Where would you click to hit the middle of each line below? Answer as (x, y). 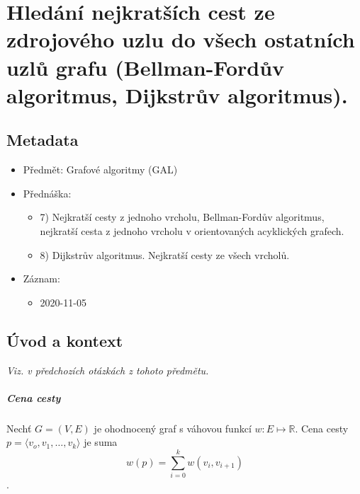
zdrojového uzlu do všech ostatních (181, 39)
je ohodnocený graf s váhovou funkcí (173, 428)
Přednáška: (47, 193)
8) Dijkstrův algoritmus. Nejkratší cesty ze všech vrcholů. (165, 254)
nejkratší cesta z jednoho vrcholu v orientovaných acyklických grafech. (192, 230)
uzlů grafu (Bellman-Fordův (146, 67)
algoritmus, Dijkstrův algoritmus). (177, 94)
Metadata (43, 140)
